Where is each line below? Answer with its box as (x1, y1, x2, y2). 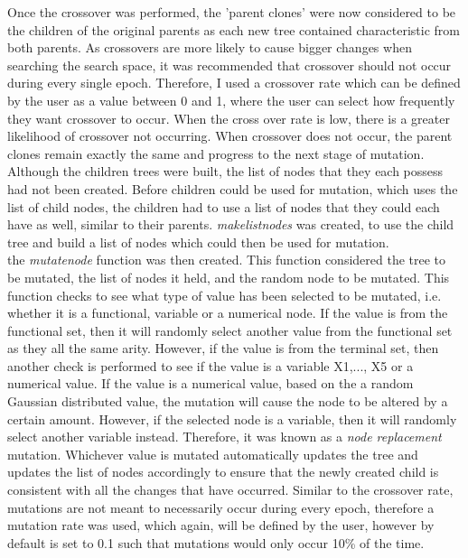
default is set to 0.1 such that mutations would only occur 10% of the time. (7, 533, 425, 552)
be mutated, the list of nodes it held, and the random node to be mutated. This (7, 267, 450, 286)
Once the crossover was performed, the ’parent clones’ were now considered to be (7, 3, 456, 21)
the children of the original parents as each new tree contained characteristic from (7, 20, 460, 39)
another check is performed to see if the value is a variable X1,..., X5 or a (7, 356, 414, 375)
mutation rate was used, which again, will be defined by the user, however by (7, 516, 435, 535)
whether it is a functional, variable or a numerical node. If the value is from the (7, 303, 448, 322)
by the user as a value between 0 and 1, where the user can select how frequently (7, 90, 455, 109)
